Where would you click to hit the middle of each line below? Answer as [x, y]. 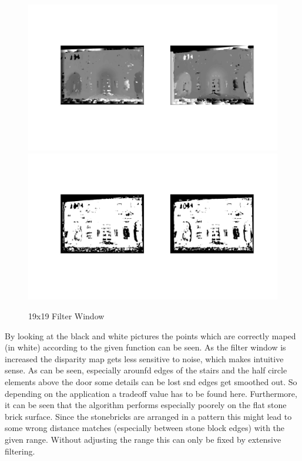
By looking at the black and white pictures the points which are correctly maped [150, 335]
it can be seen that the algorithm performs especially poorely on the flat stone [146, 405]
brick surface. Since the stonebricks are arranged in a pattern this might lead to [148, 416]
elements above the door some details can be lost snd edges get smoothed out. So [151, 382]
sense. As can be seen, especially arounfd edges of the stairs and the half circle [146, 370]
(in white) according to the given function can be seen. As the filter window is [145, 347]
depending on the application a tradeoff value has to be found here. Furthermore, [151, 393]
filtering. [20, 451]
